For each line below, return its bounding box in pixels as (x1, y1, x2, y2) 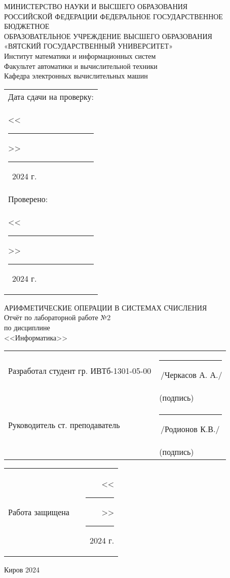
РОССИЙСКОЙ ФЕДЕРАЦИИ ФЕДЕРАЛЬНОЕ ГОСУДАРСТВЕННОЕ (4, 11, 223, 21)
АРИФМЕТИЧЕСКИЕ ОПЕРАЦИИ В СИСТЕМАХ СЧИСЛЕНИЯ (4, 302, 207, 313)
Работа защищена (8, 506, 69, 518)
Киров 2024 (4, 564, 40, 575)
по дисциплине (4, 322, 50, 332)
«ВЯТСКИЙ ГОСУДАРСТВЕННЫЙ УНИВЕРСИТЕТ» (4, 41, 173, 51)
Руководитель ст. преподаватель (8, 418, 120, 431)
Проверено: (8, 192, 48, 205)
